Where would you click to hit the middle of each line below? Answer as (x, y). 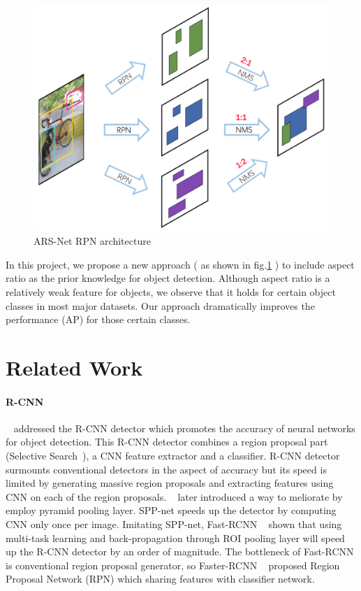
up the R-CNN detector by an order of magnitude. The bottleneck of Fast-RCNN (180, 551)
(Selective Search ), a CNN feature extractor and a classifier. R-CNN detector (173, 456)
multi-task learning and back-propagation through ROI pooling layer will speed (175, 537)
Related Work (74, 367)
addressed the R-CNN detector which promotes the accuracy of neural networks (184, 428)
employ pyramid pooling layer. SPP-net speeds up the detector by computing (171, 510)
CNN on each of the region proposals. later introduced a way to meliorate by (174, 496)
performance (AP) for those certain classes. (98, 319)
